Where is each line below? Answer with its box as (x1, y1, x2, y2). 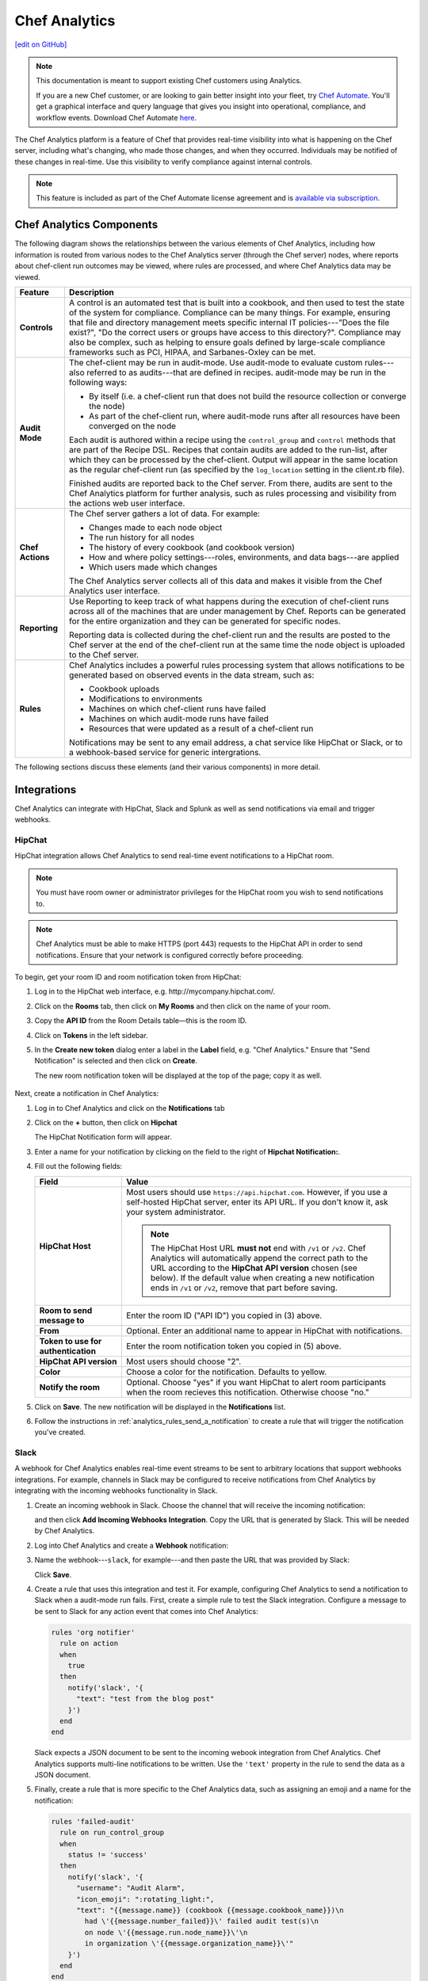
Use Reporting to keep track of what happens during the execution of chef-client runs (68, 595, 390, 606)
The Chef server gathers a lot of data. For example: (68, 508, 261, 519)
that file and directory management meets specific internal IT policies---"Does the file (68, 317, 390, 328)
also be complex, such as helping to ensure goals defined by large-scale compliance (68, 337, 386, 348)
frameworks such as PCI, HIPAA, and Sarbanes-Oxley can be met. (68, 346, 316, 357)
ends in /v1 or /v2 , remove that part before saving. (151, 1282, 338, 1293)
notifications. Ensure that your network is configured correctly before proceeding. (36, 950, 304, 960)
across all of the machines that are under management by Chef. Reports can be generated (68, 605, 406, 616)
